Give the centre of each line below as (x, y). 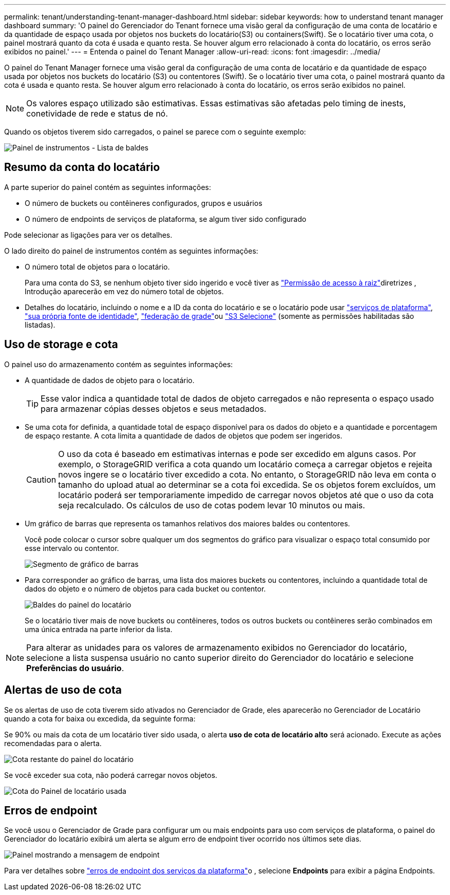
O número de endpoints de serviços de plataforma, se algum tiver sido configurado (166, 219)
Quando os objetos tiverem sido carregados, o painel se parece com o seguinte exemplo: (155, 132)
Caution (41, 479)
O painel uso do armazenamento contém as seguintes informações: (119, 364)
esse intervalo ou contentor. (72, 548)
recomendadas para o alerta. (53, 743)
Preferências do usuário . (75, 668)
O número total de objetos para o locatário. (97, 266)
